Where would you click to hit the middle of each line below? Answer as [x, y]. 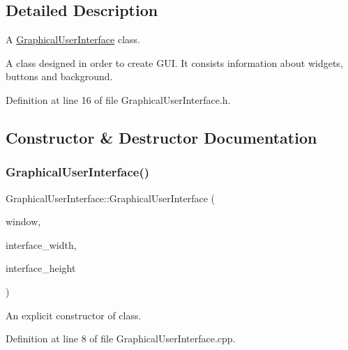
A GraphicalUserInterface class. [73, 39]
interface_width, [41, 244]
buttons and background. [59, 76]
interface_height [41, 268]
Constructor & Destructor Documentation [161, 137]
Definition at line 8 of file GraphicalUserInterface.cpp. [121, 338]
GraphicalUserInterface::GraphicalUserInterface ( [111, 198]
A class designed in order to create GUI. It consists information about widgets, [174, 62]
